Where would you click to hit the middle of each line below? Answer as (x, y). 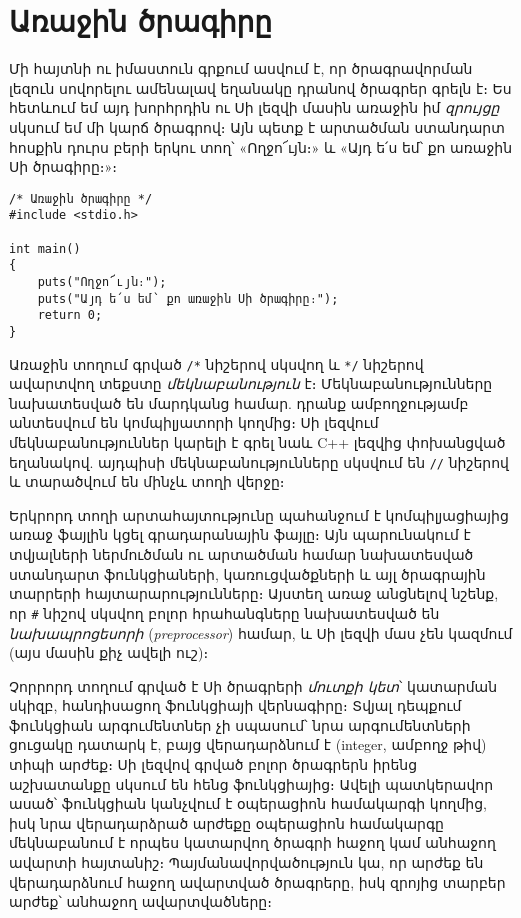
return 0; (70, 315)
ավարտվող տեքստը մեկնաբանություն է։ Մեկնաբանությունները (251, 383)
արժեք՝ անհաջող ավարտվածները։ (140, 901)
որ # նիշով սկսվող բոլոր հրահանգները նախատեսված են (224, 612)
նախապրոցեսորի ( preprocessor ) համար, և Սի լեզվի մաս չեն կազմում (261, 632)
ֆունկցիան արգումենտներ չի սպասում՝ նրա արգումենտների (240, 724)
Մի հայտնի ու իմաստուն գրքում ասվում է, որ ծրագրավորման (241, 68)
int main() (45, 248)
